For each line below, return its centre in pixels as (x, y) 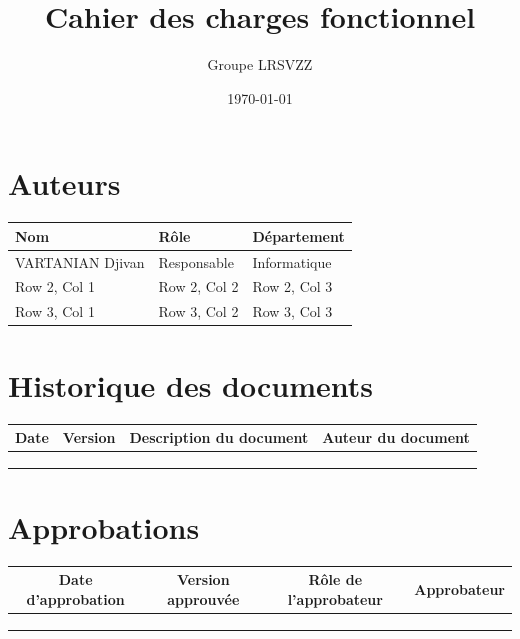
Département (298, 235)
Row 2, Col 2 (198, 286)
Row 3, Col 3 (292, 311)
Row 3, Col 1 (55, 311)
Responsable (196, 261)
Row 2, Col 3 (292, 286)
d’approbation (75, 599)
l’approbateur (335, 599)
